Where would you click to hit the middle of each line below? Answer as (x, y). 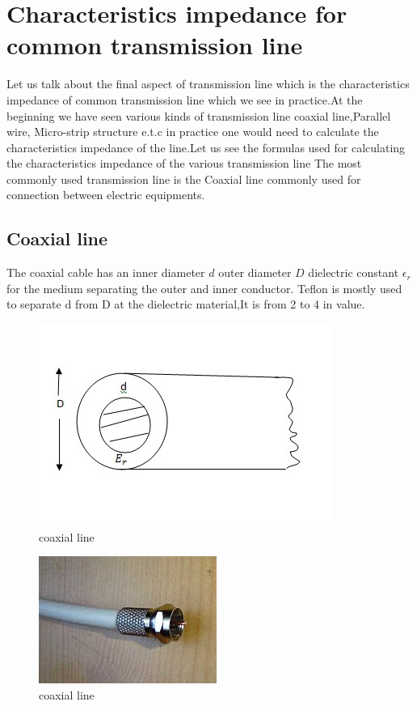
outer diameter (255, 272)
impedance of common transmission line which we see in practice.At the (185, 99)
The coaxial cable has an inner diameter (106, 272)
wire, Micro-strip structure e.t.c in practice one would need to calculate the (193, 132)
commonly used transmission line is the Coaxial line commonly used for (184, 179)
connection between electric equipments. (106, 195)
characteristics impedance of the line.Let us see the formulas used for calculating (206, 147)
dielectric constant (354, 272)
